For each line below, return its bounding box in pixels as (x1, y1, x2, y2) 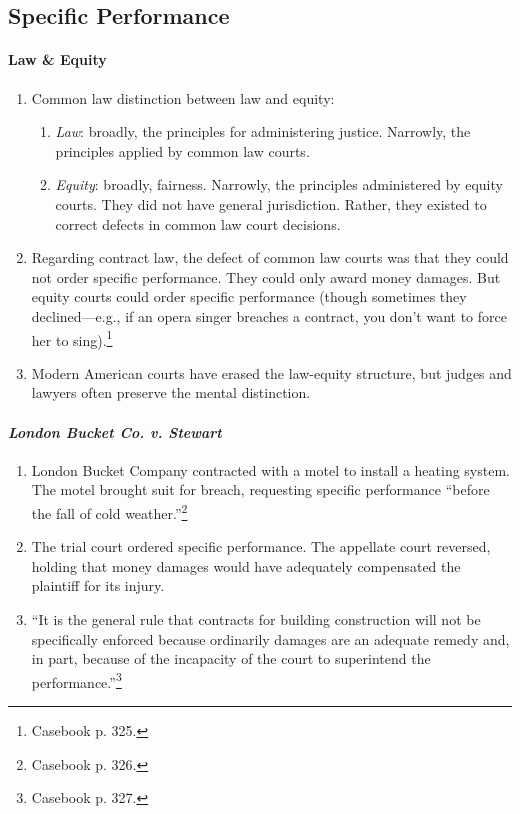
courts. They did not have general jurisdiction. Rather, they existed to (55, 193, 487, 214)
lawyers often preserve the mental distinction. (31, 382, 311, 403)
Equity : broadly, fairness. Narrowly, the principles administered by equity (55, 174, 503, 195)
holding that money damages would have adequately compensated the (31, 555, 461, 576)
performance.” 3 (31, 668, 122, 692)
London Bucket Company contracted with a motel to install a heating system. (31, 459, 510, 480)
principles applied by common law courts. (55, 140, 310, 161)
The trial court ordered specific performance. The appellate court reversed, (31, 536, 491, 557)
